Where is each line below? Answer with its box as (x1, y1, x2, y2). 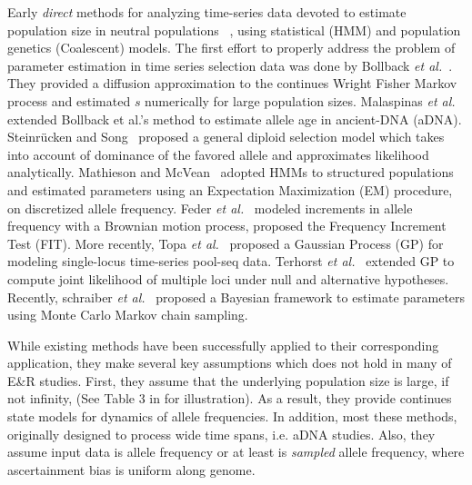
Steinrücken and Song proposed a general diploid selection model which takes (7, 127, 445, 146)
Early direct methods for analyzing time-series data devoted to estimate (7, 3, 407, 21)
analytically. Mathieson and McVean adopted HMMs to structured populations (7, 163, 454, 182)
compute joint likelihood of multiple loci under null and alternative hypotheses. (7, 269, 449, 288)
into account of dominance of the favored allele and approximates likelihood (7, 144, 429, 163)
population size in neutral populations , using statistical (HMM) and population (7, 20, 461, 39)
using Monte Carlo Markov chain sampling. (7, 305, 248, 324)
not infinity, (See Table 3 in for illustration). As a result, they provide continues (7, 389, 452, 408)
